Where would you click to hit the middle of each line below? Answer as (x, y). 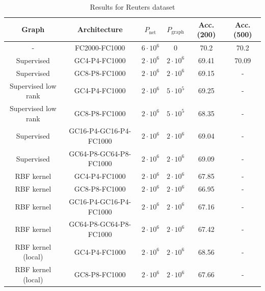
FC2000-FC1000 (100, 48)
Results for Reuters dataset (132, 7)
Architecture (100, 29)
